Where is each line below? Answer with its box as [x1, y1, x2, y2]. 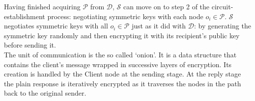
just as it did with [131, 21, 186, 31]
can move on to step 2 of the [123, 1, 210, 11]
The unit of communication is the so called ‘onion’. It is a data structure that [4, 49, 237, 59]
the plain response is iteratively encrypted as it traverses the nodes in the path [4, 78, 241, 88]
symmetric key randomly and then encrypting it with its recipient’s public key [4, 30, 240, 40]
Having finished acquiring [4, 1, 81, 11]
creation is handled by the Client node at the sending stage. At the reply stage [4, 69, 241, 79]
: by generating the [194, 21, 251, 31]
